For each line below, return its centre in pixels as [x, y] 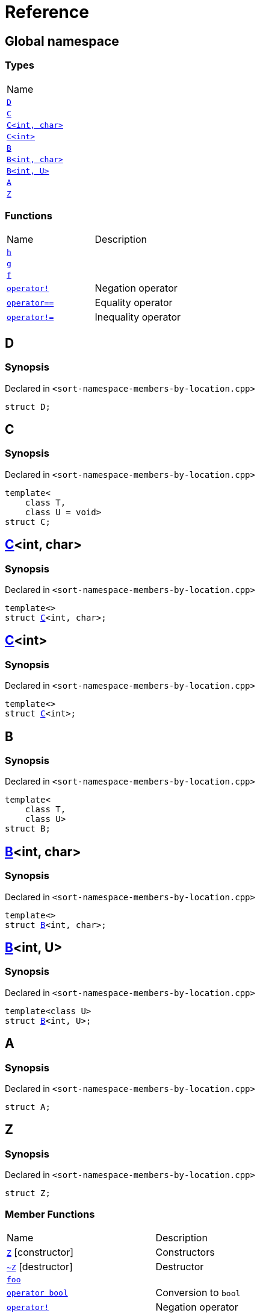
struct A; [28, 1107]
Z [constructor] [40, 1252]
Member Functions [50, 1214]
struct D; [28, 406]
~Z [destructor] [40, 1267]
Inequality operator [138, 317]
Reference [47, 12]
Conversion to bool [198, 1293]
